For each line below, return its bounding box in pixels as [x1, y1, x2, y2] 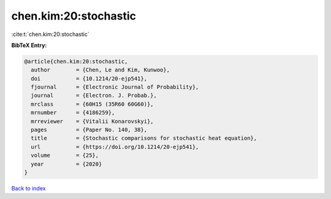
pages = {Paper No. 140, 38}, [31, 126, 147, 134]
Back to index [11, 184, 46, 192]
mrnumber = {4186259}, [31, 109, 115, 116]
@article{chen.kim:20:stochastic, [24, 58, 128, 65]
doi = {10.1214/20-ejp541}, [31, 75, 147, 82]
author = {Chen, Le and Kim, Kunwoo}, [31, 67, 170, 73]
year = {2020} [31, 161, 102, 167]
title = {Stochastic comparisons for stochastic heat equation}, [31, 135, 257, 142]
